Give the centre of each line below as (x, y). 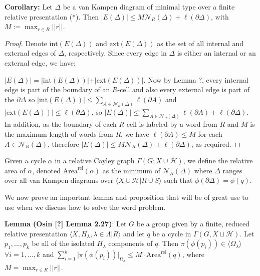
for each (210, 134)
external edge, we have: (40, 62)
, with (220, 16)
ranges (232, 170)
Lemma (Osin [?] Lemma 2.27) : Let (66, 224)
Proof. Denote (26, 43)
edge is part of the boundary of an (57, 89)
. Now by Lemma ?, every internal (196, 79)
